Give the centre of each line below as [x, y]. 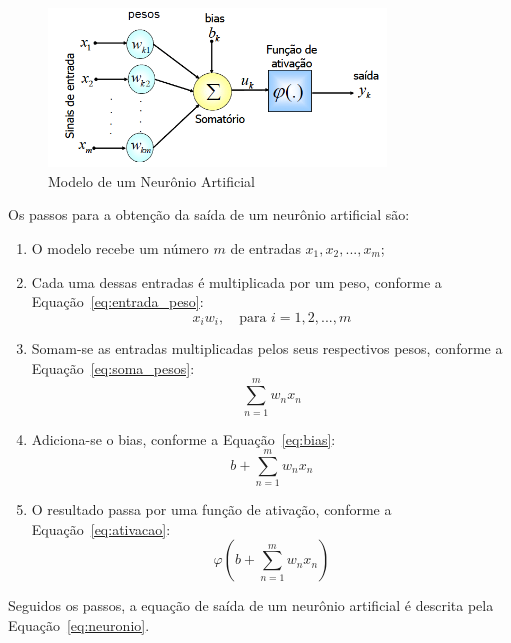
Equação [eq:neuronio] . [79, 625]
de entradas [265, 248]
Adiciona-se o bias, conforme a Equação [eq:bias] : [183, 438]
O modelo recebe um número [120, 248]
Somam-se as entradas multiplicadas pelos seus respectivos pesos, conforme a [267, 348]
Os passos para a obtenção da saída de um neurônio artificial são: [209, 214]
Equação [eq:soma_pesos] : [113, 367]
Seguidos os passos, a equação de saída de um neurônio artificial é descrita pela [251, 605]
